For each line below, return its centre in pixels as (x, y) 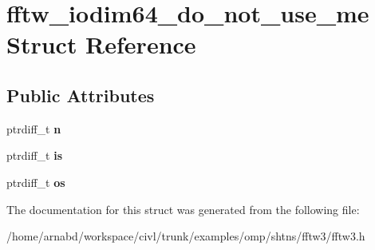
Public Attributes (81, 95)
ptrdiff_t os (36, 182)
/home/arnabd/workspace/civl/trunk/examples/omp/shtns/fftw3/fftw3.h (186, 236)
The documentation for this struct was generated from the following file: (183, 209)
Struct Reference (101, 44)
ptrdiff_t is (34, 155)
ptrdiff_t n (34, 128)
